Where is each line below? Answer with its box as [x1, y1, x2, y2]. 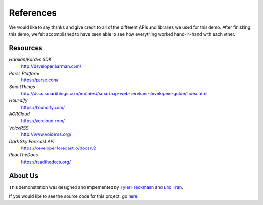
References [9, 7, 57, 18]
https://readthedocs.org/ [21, 159, 71, 165]
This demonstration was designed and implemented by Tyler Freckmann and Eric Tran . [9, 184, 184, 190]
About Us [9, 171, 38, 180]
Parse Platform [9, 70, 39, 76]
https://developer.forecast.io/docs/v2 [21, 145, 96, 151]
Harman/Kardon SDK [9, 56, 52, 62]
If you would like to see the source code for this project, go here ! [9, 193, 139, 199]
